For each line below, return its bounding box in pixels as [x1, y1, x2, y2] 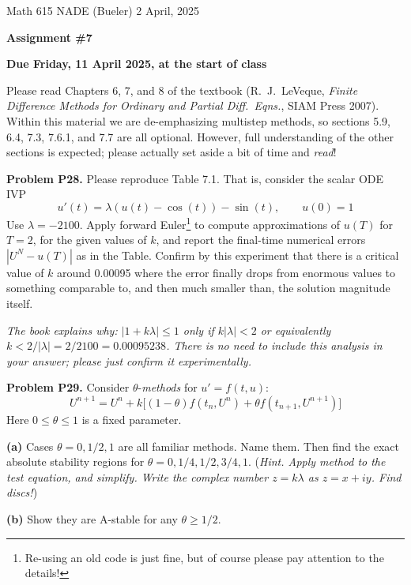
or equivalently [260, 321, 331, 338]
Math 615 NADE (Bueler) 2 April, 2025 [6, 2, 200, 18]
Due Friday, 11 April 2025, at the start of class [6, 55, 267, 72]
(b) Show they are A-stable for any [6, 510, 178, 527]
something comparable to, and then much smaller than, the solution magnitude [6, 279, 390, 296]
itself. [6, 294, 33, 311]
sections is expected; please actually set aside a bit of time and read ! [6, 144, 337, 160]
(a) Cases [6, 437, 54, 454]
